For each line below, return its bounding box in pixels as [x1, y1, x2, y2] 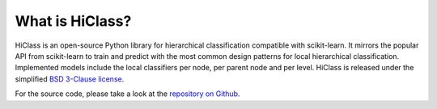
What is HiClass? [15, 12, 132, 30]
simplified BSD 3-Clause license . [15, 73, 125, 84]
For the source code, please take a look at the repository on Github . [15, 89, 240, 99]
